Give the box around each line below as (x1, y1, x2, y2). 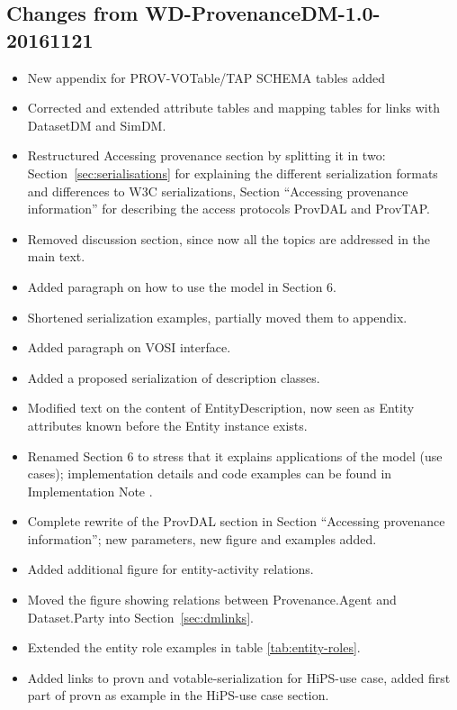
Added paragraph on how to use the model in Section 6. (27, 277, 336, 296)
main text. (27, 247, 85, 266)
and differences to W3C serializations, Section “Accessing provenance (27, 181, 408, 200)
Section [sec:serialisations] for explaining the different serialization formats (27, 163, 438, 182)
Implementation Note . (27, 481, 153, 500)
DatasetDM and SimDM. (27, 115, 166, 134)
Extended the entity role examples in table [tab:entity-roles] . (27, 638, 361, 657)
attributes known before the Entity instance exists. (27, 415, 308, 434)
